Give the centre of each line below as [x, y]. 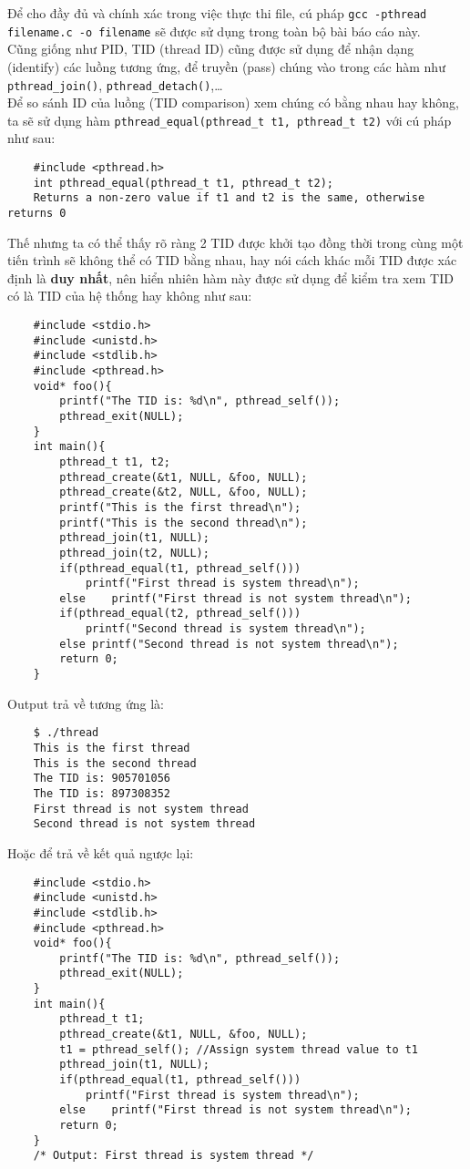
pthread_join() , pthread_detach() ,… [115, 84]
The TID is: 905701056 [102, 779]
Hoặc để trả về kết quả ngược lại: [101, 852]
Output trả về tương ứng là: [86, 703]
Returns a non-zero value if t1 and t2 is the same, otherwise [229, 198]
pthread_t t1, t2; [115, 461]
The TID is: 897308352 [102, 793]
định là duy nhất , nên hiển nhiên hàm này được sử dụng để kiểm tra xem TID [230, 277]
